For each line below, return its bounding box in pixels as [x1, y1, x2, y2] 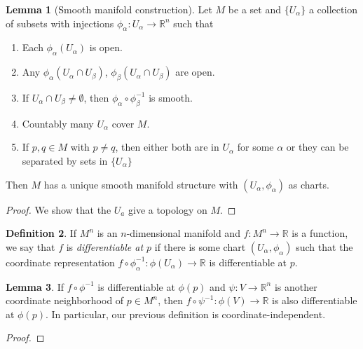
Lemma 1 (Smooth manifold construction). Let [6, 2, 212, 16]
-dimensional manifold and [126, 226, 240, 240]
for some [237, 139, 274, 154]
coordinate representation [6, 254, 115, 269]
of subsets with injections [6, 15, 114, 30]
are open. [175, 64, 215, 79]
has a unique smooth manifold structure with [43, 177, 238, 191]
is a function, [292, 226, 348, 240]
